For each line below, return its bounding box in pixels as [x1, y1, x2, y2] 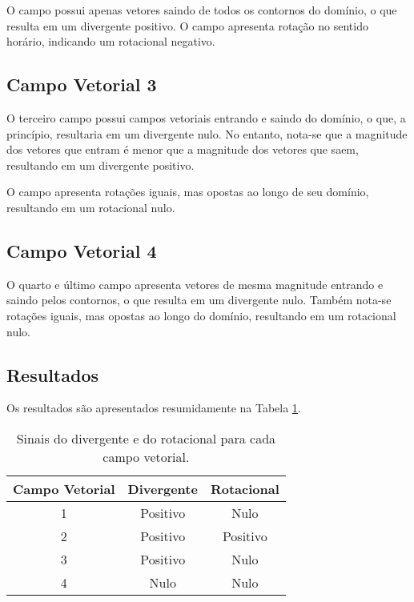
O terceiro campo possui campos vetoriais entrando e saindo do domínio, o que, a [6, 109, 406, 126]
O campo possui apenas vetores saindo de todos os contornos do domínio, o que [6, 2, 397, 18]
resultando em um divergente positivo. [6, 156, 195, 173]
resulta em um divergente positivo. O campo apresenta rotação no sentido [6, 17, 368, 34]
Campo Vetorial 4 [6, 238, 157, 263]
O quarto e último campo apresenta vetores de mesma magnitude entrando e [6, 275, 384, 292]
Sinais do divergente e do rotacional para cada [16, 428, 276, 447]
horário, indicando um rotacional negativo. [6, 33, 215, 50]
